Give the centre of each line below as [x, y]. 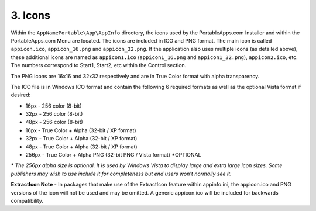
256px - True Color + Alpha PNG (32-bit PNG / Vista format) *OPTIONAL [113, 155]
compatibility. [27, 200]
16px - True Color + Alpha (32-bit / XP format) [81, 130]
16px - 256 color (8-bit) [54, 106]
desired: [21, 95]
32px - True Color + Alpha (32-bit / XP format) [81, 139]
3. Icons [31, 15]
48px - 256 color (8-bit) [54, 122]
